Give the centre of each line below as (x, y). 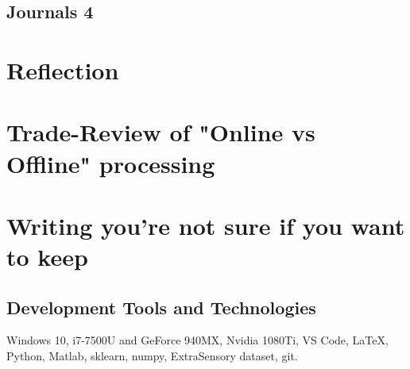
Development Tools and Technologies (161, 307)
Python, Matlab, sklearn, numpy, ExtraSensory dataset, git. (152, 356)
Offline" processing (111, 163)
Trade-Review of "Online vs (161, 132)
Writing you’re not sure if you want (206, 225)
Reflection (63, 69)
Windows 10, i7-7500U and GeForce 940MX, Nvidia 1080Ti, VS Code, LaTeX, (197, 340)
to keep (47, 257)
